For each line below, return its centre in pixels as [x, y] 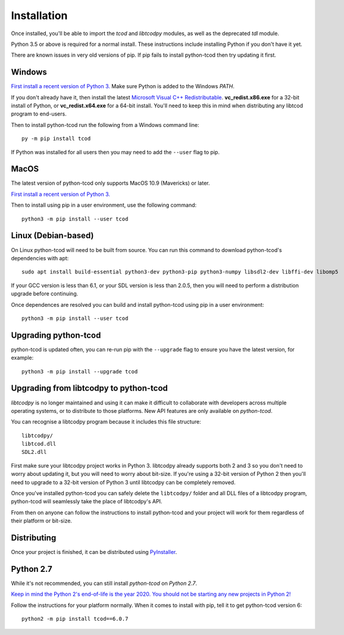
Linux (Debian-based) [52, 236]
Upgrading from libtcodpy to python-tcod [89, 388]
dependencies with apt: [40, 258]
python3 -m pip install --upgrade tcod [80, 371]
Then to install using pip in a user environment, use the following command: [104, 205]
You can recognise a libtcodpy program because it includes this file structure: [106, 422]
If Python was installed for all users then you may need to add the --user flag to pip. [115, 152]
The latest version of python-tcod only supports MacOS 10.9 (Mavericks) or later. [111, 183]
